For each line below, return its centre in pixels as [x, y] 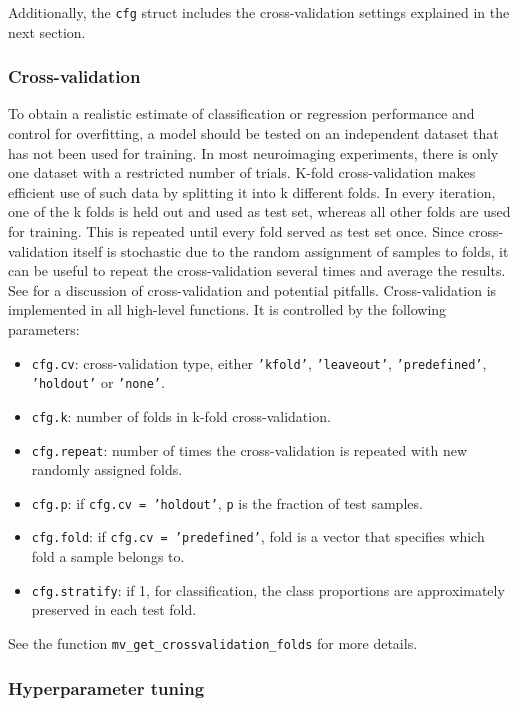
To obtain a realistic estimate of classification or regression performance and [241, 113]
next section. [47, 31]
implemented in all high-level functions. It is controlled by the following [227, 309]
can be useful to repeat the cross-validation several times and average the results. [257, 270]
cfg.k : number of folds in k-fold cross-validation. [181, 415]
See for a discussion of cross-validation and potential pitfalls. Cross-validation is [252, 289]
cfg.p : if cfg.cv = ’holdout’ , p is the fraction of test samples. [227, 502]
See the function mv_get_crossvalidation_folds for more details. [213, 642]
